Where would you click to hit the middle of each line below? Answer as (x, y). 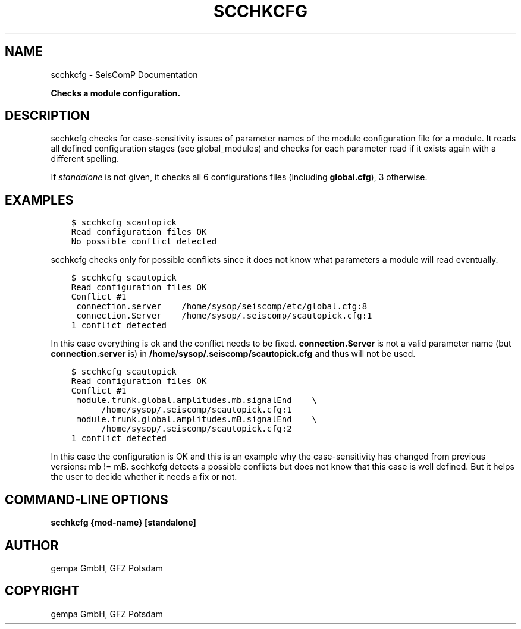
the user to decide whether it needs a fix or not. (144, 477)
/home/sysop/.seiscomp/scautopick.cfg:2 (197, 429)
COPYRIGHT (42, 591)
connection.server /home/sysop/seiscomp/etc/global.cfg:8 (222, 306)
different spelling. (85, 159)
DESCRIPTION (47, 116)
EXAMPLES (39, 200)
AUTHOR (32, 545)
